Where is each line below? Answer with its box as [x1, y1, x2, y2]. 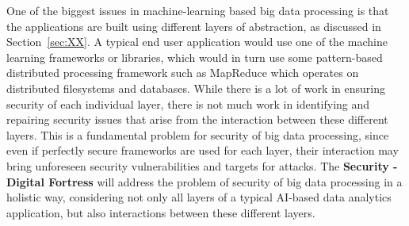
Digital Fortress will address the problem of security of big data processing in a [6, 173, 403, 190]
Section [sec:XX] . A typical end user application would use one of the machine [6, 33, 388, 50]
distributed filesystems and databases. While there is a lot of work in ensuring [6, 79, 385, 96]
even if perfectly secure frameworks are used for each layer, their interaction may [6, 142, 399, 159]
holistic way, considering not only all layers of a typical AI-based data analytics [6, 189, 392, 205]
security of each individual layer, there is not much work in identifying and [6, 95, 370, 112]
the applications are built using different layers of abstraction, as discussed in [6, 17, 381, 34]
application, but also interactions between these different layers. [6, 204, 315, 220]
